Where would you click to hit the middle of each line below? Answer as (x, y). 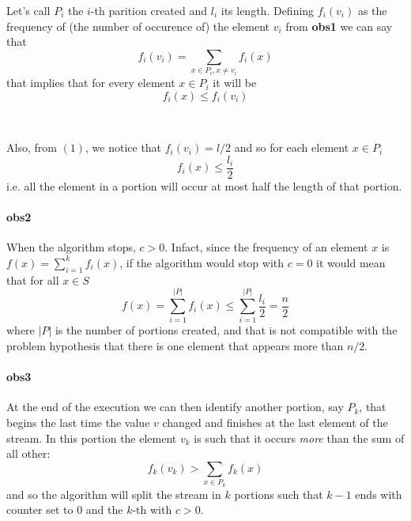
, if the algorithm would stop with (202, 262)
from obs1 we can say (339, 26)
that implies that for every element (91, 83)
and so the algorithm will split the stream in (114, 494)
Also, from (32, 147)
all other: (28, 453)
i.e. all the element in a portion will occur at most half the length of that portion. (204, 185)
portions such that (279, 494)
